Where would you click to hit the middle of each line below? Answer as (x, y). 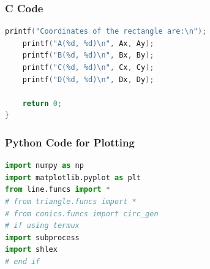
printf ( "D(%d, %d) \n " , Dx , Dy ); (88, 79)
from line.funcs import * (58, 190)
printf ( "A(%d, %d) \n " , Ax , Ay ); (88, 43)
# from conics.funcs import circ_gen (82, 214)
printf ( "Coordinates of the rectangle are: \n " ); (106, 32)
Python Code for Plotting (70, 142)
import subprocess (42, 237)
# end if (23, 261)
